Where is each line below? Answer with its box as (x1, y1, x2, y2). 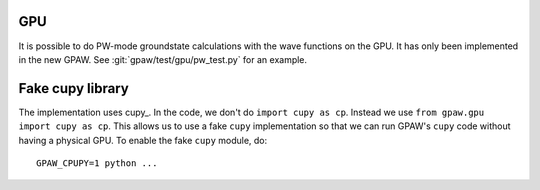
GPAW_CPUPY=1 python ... (36, 157, 158, 169)
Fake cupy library (18, 80, 129, 97)
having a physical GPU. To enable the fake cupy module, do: (18, 134, 268, 146)
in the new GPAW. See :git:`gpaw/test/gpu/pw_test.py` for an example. (18, 53, 308, 65)
